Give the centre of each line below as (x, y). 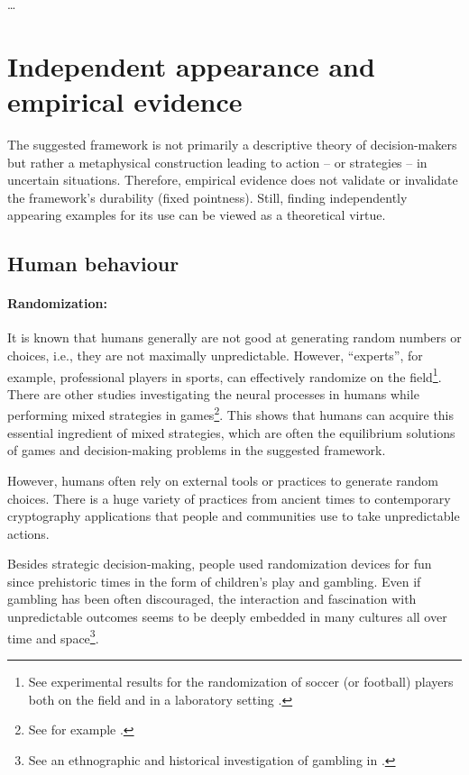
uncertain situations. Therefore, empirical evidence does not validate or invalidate (233, 180)
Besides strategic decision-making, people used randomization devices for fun (220, 564)
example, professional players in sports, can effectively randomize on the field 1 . (225, 375)
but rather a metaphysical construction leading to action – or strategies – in (217, 162)
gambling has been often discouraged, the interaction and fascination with (212, 599)
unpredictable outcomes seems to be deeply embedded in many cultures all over (227, 617)
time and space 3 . (53, 636)
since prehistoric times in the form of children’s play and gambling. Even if (214, 581)
